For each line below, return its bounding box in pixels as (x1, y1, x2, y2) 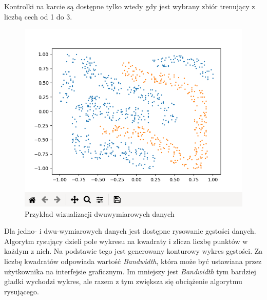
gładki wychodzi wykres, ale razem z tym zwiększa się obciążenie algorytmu (4, 276, 242, 287)
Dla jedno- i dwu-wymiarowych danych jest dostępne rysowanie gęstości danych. (4, 226, 256, 236)
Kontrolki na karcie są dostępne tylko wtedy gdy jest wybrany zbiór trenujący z (4, 1, 255, 11)
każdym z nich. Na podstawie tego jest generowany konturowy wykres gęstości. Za (4, 246, 263, 256)
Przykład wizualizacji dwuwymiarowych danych (25, 208, 175, 219)
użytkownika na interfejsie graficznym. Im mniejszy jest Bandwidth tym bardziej (4, 266, 256, 276)
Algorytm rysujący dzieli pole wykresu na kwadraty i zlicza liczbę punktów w (4, 235, 248, 246)
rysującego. (4, 286, 39, 296)
